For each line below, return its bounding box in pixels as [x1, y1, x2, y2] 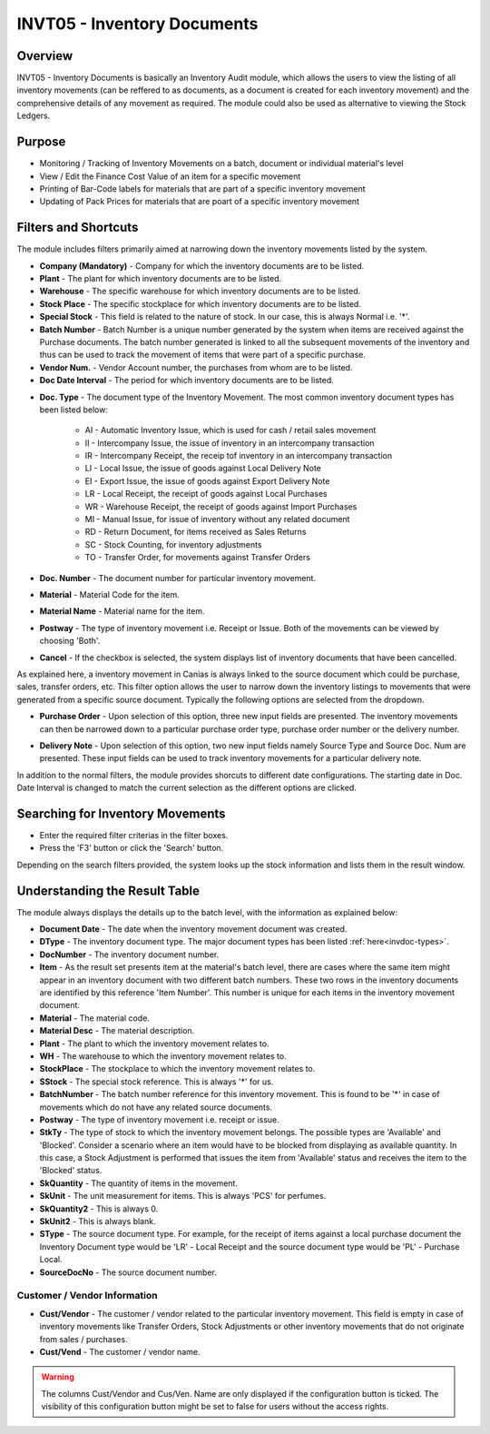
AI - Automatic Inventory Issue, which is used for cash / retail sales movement [84, 425, 377, 436]
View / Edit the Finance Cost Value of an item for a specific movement [39, 171, 301, 182]
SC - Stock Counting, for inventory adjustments [84, 539, 262, 549]
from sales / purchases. [39, 1333, 128, 1344]
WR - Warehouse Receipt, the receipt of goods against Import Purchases [84, 500, 358, 512]
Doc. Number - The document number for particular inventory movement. [39, 572, 317, 583]
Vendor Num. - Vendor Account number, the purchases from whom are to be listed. [39, 361, 353, 372]
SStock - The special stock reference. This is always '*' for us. [39, 1076, 274, 1087]
